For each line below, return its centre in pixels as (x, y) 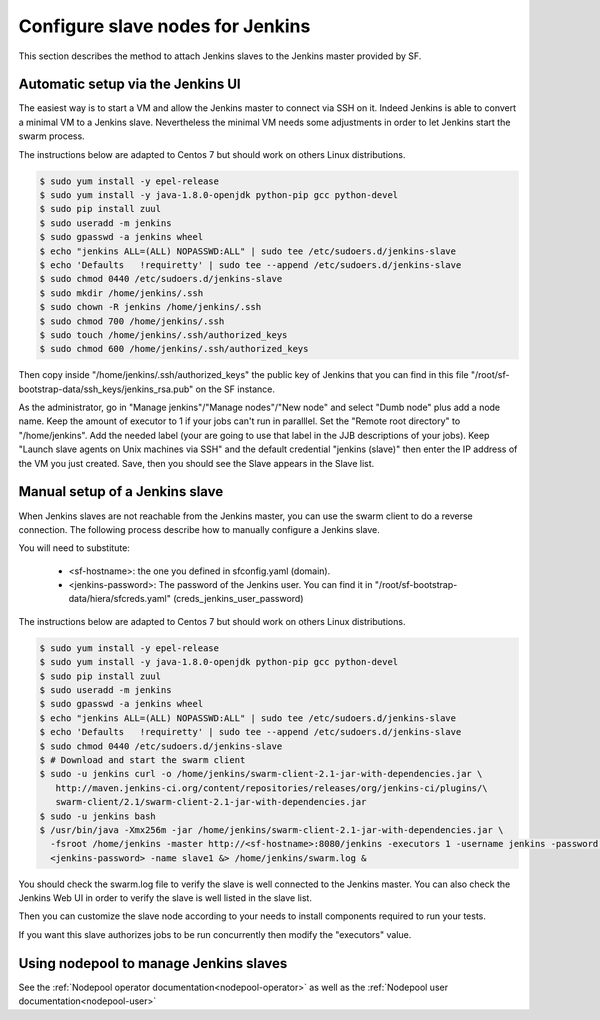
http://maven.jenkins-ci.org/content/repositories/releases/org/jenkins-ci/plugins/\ (272, 788)
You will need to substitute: (74, 548)
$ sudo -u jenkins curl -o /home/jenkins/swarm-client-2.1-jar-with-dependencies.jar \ (261, 774)
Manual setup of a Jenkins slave (121, 491)
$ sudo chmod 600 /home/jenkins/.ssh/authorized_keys (174, 349)
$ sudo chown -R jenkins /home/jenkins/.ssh (150, 307)
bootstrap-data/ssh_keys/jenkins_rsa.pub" (106, 389)
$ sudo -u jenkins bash (98, 816)
